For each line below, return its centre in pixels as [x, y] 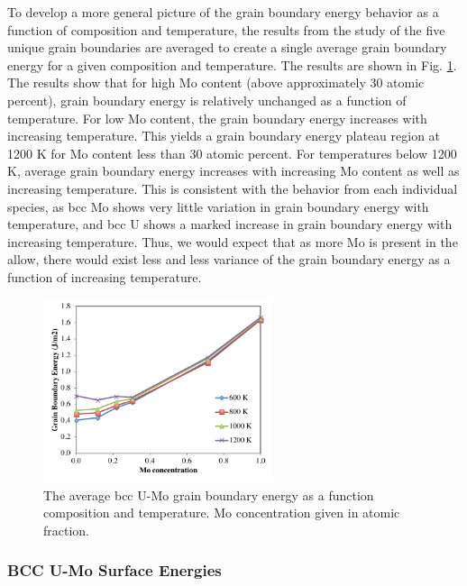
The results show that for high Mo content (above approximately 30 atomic [216, 82]
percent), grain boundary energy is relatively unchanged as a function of [207, 100]
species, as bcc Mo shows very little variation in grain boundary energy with [218, 206]
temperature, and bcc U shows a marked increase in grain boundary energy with [230, 224]
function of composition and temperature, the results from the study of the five [226, 29]
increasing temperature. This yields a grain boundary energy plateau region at [224, 136]
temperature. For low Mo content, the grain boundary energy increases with [217, 118]
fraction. [67, 530]
